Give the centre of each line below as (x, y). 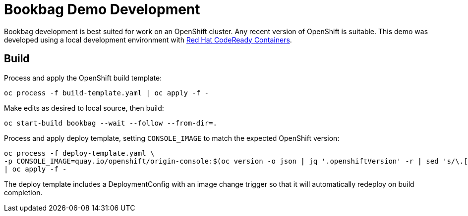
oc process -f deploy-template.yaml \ (79, 153)
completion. (23, 192)
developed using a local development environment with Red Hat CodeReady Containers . (148, 40)
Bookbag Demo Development (102, 9)
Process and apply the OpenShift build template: (83, 78)
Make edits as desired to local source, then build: (84, 108)
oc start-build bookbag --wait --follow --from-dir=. (111, 123)
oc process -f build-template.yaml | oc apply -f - (107, 93)
